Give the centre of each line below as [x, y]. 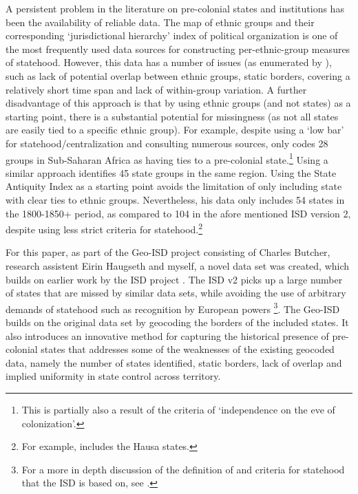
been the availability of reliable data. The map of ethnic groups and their [160, 22]
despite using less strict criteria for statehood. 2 [104, 228]
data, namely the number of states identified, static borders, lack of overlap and [174, 362]
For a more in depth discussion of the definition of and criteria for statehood [183, 469]
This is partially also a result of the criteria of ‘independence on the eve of [178, 409]
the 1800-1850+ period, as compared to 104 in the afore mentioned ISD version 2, [178, 213]
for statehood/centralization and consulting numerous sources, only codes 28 [167, 143]
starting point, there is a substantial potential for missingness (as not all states [172, 116]
